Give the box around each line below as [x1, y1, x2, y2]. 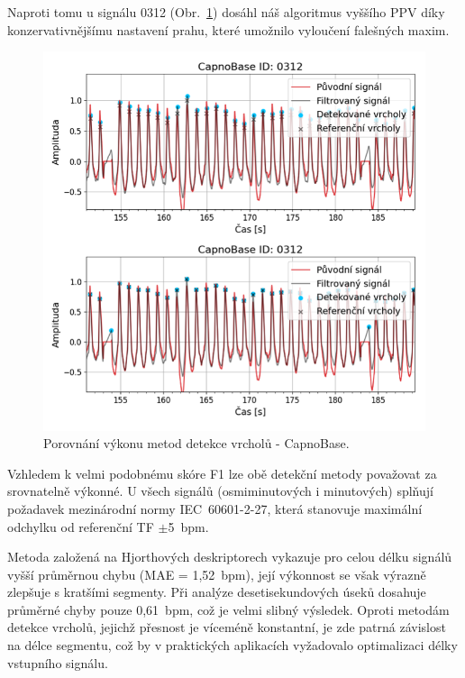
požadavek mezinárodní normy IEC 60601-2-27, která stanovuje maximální [7, 499, 423, 518]
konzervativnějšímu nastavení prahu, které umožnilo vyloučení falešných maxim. [7, 20, 450, 39]
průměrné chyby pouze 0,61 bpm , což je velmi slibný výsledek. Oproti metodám [7, 600, 450, 618]
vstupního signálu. [7, 653, 108, 672]
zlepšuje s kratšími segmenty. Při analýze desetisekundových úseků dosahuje [7, 582, 426, 601]
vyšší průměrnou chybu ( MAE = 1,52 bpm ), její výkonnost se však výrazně [7, 564, 426, 583]
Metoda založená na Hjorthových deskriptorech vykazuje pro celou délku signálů [7, 547, 452, 566]
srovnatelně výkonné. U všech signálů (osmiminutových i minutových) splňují [7, 481, 433, 500]
